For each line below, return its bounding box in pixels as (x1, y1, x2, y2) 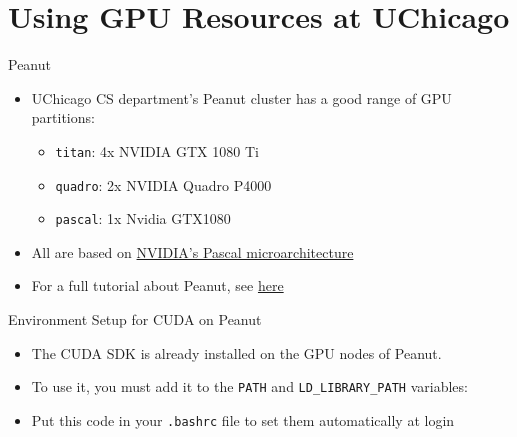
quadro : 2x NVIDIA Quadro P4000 (55, 174, 272, 195)
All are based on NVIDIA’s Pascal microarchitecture (31, 241, 354, 262)
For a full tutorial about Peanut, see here (31, 275, 284, 296)
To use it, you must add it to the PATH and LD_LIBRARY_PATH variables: (31, 376, 468, 397)
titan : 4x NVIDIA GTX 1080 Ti (55, 140, 259, 161)
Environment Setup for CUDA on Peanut (8, 309, 262, 330)
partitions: (31, 107, 95, 128)
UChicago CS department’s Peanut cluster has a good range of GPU (31, 87, 452, 108)
